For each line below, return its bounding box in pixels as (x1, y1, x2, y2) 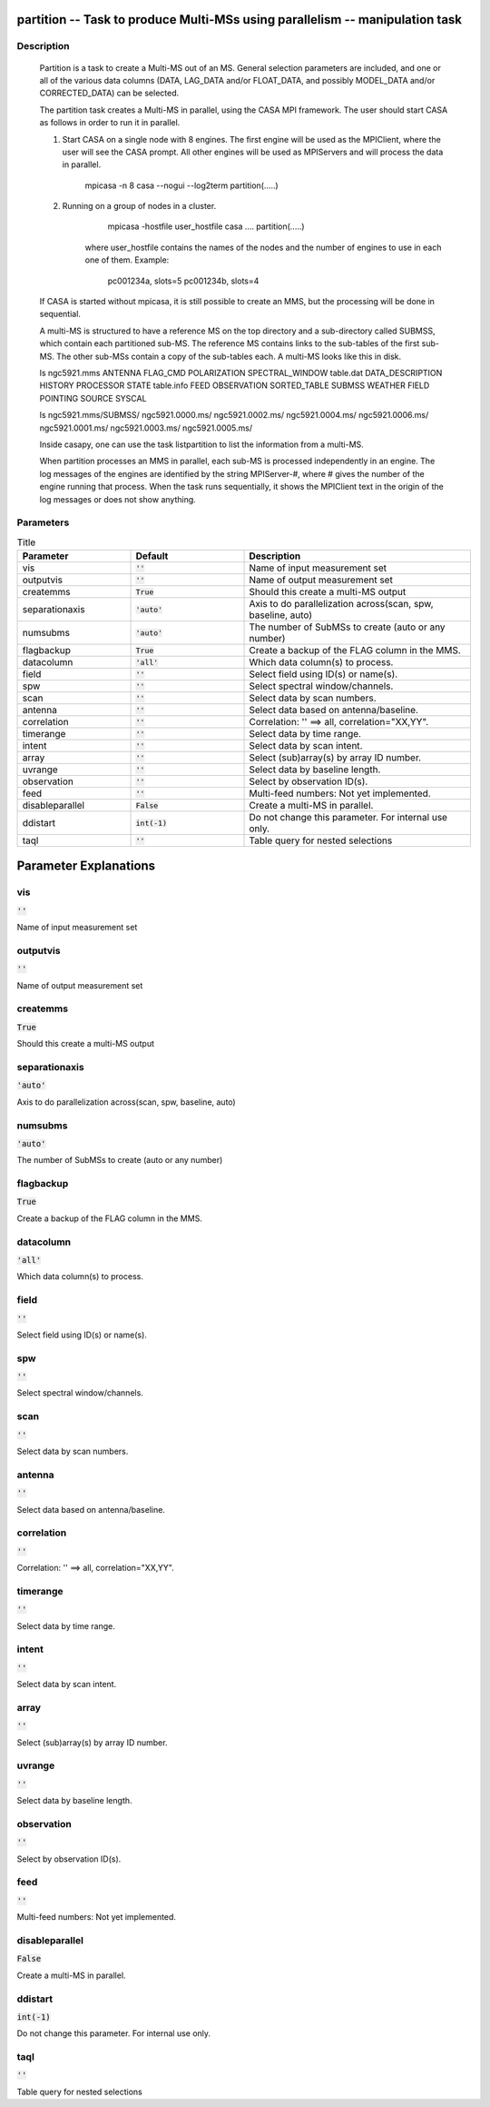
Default (135, 550, 169, 562)
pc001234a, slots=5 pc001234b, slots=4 (107, 275, 260, 286)
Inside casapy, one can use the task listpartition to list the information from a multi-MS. (39, 439, 365, 450)
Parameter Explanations (16, 859, 156, 874)
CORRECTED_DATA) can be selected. (39, 87, 180, 99)
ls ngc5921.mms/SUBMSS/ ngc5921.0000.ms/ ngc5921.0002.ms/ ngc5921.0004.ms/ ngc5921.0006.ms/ (39, 410, 429, 421)
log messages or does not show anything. (39, 493, 197, 504)
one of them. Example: (84, 254, 170, 265)
